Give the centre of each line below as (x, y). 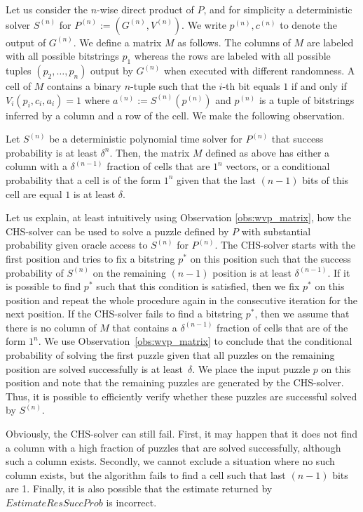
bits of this (326, 179)
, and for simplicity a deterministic (278, 9)
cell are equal (34, 193)
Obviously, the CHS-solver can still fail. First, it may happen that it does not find (181, 434)
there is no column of (51, 327)
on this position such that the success (270, 258)
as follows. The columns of (234, 42)
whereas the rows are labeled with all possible (232, 56)
